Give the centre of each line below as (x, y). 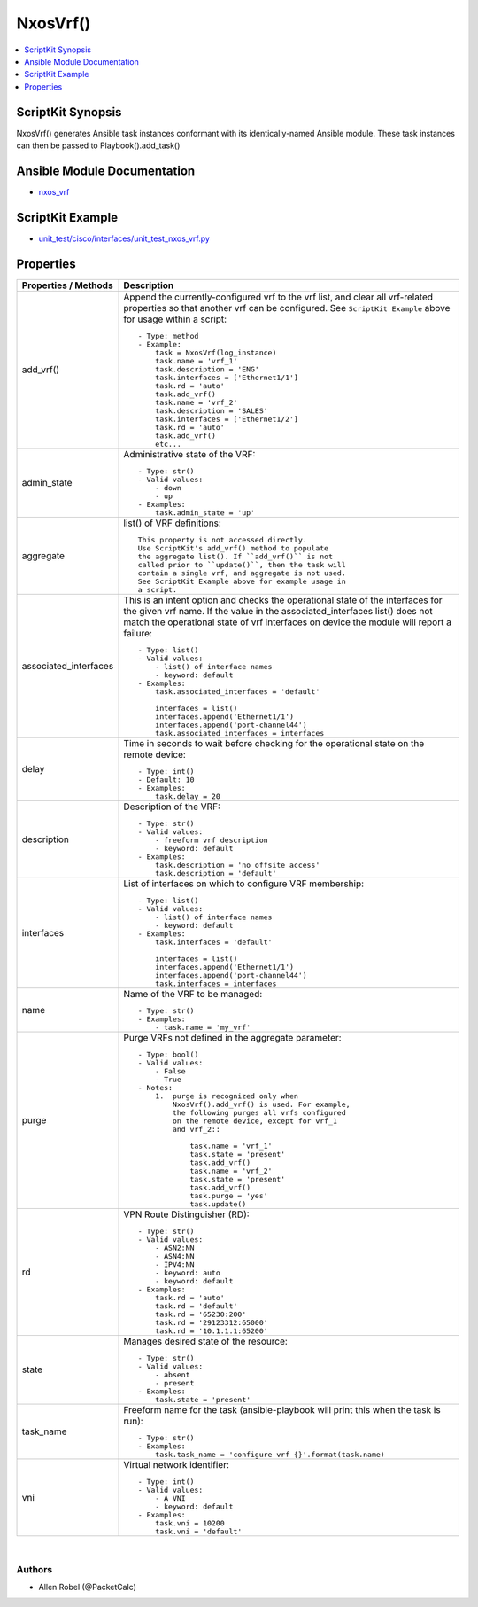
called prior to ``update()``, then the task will (242, 564)
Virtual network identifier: (177, 1464)
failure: (138, 633)
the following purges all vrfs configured (259, 1112)
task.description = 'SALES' (212, 411)
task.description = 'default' (216, 873)
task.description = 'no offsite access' (238, 865)
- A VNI (170, 1498)
